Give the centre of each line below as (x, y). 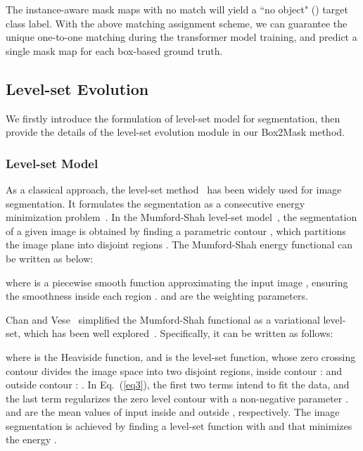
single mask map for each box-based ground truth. (114, 50)
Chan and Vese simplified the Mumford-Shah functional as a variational (163, 319)
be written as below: (50, 258)
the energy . (31, 439)
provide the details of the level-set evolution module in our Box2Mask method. (175, 132)
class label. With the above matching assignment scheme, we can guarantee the (177, 23)
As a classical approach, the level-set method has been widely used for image (174, 189)
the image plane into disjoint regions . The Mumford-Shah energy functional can (179, 244)
